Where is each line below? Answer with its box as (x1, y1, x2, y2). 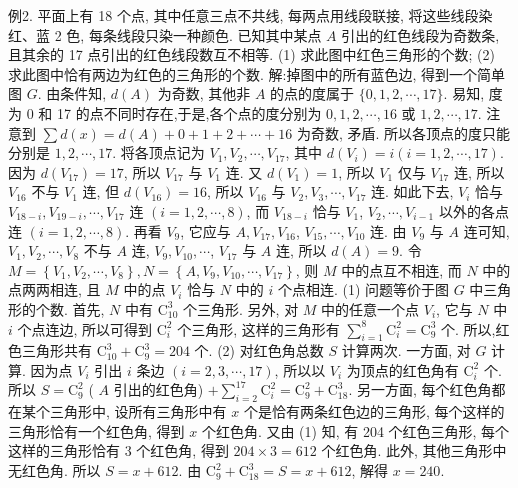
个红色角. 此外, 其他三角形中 (321, 440, 507, 461)
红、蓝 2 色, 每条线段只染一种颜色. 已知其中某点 (8, 24, 322, 45)
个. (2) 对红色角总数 (194, 340, 324, 361)
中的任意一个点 (321, 298, 420, 319)
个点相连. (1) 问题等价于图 (277, 279, 450, 300)
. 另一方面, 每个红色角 (348, 379, 492, 400)
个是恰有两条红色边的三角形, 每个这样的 (243, 401, 505, 422)
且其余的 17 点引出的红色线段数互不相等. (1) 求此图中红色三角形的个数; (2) (8, 44, 495, 65)
